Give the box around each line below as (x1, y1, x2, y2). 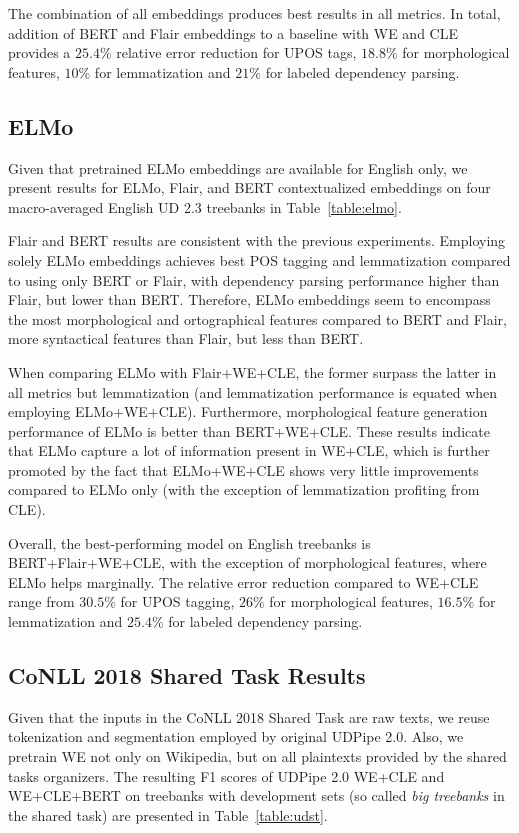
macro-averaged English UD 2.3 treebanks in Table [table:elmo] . (8, 196, 402, 217)
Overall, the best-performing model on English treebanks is (8, 532, 371, 553)
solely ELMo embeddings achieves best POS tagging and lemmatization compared (8, 249, 511, 270)
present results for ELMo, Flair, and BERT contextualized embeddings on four (8, 177, 491, 198)
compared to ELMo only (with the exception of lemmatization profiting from (8, 479, 480, 500)
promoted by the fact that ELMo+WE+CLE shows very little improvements (8, 459, 479, 480)
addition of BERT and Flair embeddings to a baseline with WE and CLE (8, 22, 458, 43)
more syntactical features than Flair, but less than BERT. (8, 328, 364, 349)
